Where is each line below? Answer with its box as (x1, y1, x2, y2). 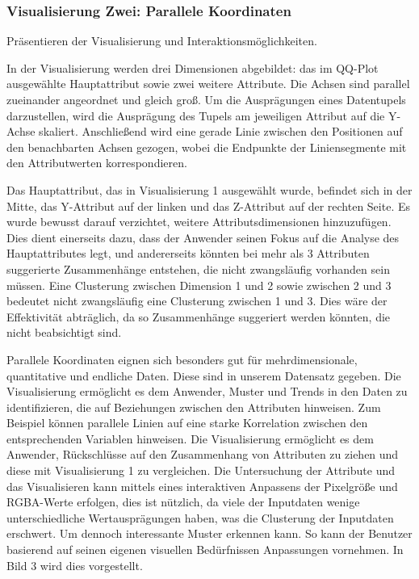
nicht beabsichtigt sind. (6, 324, 122, 341)
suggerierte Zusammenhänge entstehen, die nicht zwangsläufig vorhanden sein (6, 260, 390, 277)
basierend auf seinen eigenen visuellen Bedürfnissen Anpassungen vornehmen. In (6, 541, 404, 558)
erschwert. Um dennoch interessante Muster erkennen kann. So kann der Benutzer (6, 525, 413, 542)
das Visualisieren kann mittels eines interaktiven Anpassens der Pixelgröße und (6, 477, 398, 494)
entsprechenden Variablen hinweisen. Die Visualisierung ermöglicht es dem (6, 430, 374, 447)
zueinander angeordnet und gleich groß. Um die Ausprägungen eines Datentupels (6, 91, 406, 107)
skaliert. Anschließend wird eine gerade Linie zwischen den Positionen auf (39, 123, 403, 140)
